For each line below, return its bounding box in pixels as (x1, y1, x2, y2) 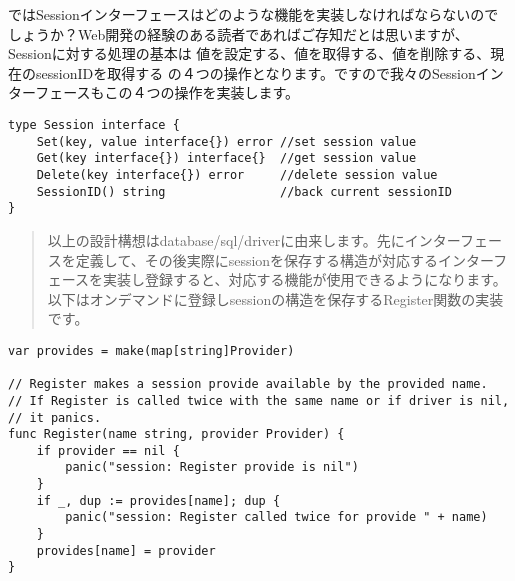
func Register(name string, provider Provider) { (8, 427, 345, 442)
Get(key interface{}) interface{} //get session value (36, 151, 417, 166)
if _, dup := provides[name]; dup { (36, 493, 281, 508)
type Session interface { (8, 117, 180, 132)
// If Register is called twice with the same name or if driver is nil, (8, 393, 510, 408)
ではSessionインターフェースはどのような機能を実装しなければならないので (8, 4, 499, 24)
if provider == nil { (36, 443, 180, 458)
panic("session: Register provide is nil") (65, 460, 359, 475)
